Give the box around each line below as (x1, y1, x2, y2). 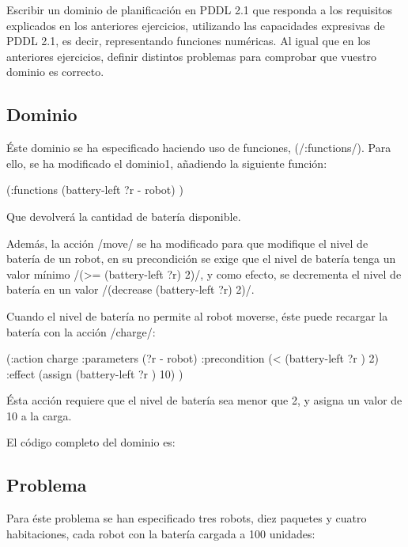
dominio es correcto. (6, 63, 104, 80)
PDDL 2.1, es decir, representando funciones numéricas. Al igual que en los (6, 32, 371, 49)
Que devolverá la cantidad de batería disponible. (6, 207, 241, 224)
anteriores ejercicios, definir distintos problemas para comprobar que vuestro (6, 47, 376, 64)
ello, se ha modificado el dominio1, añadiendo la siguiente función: (6, 154, 327, 171)
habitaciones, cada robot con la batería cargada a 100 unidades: (6, 525, 315, 541)
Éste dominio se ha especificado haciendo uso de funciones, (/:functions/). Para (6, 139, 391, 156)
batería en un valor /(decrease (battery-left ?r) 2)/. (6, 281, 255, 298)
